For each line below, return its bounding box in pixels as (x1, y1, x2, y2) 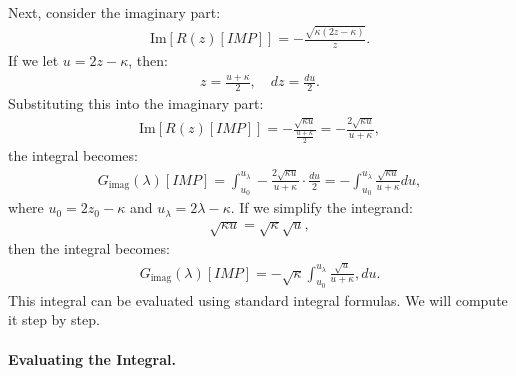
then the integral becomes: (8, 238, 170, 259)
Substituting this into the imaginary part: (8, 93, 264, 114)
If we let (8, 50, 59, 71)
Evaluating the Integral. (8, 348, 176, 369)
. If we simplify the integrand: (230, 197, 413, 218)
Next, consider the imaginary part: (8, 2, 221, 22)
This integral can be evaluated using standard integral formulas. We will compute (8, 289, 508, 310)
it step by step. (8, 309, 100, 330)
